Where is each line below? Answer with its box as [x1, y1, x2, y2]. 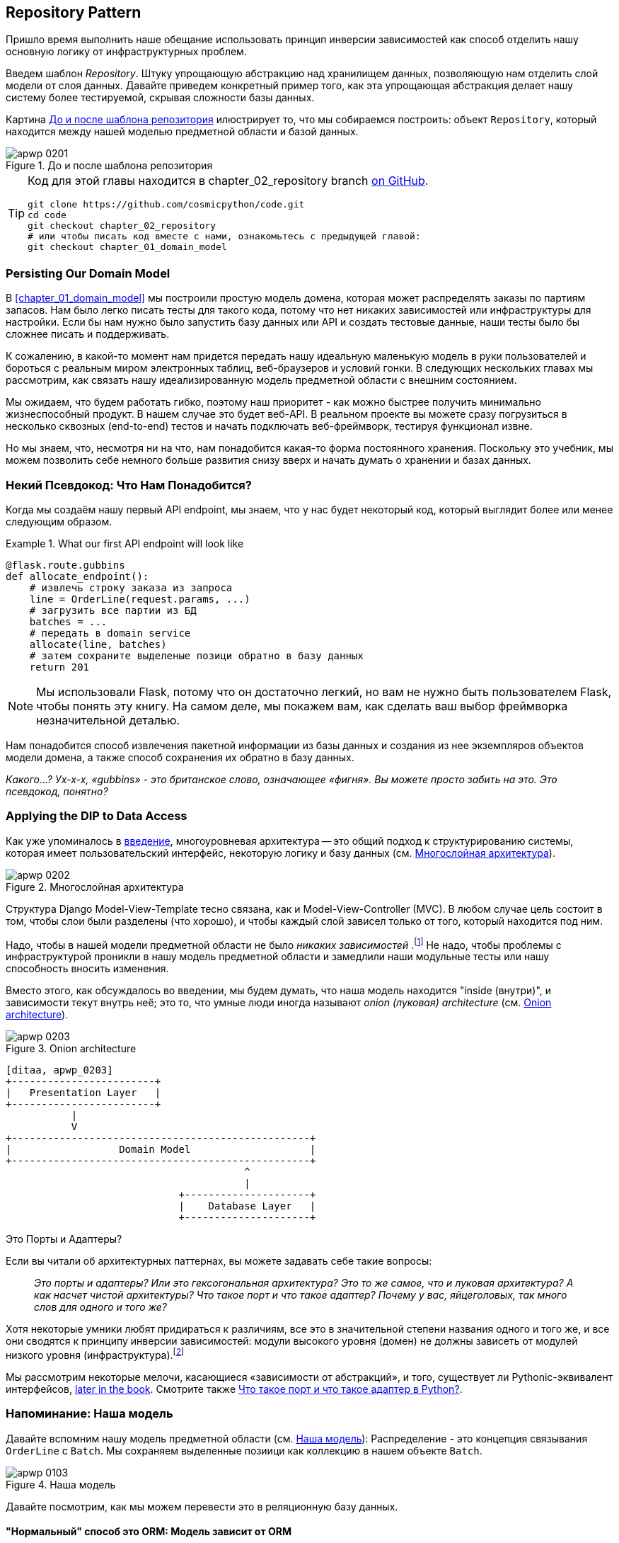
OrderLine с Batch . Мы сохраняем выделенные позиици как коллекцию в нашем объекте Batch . [6, 1444, 482, 1457]
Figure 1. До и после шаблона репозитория [6, 159, 213, 172]
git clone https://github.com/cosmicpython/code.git [28, 199, 305, 210]
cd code [28, 210, 66, 221]
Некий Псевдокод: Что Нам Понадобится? [6, 477, 252, 492]
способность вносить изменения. [6, 962, 169, 975]
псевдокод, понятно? [6, 785, 108, 797]
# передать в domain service [29, 627, 191, 639]
